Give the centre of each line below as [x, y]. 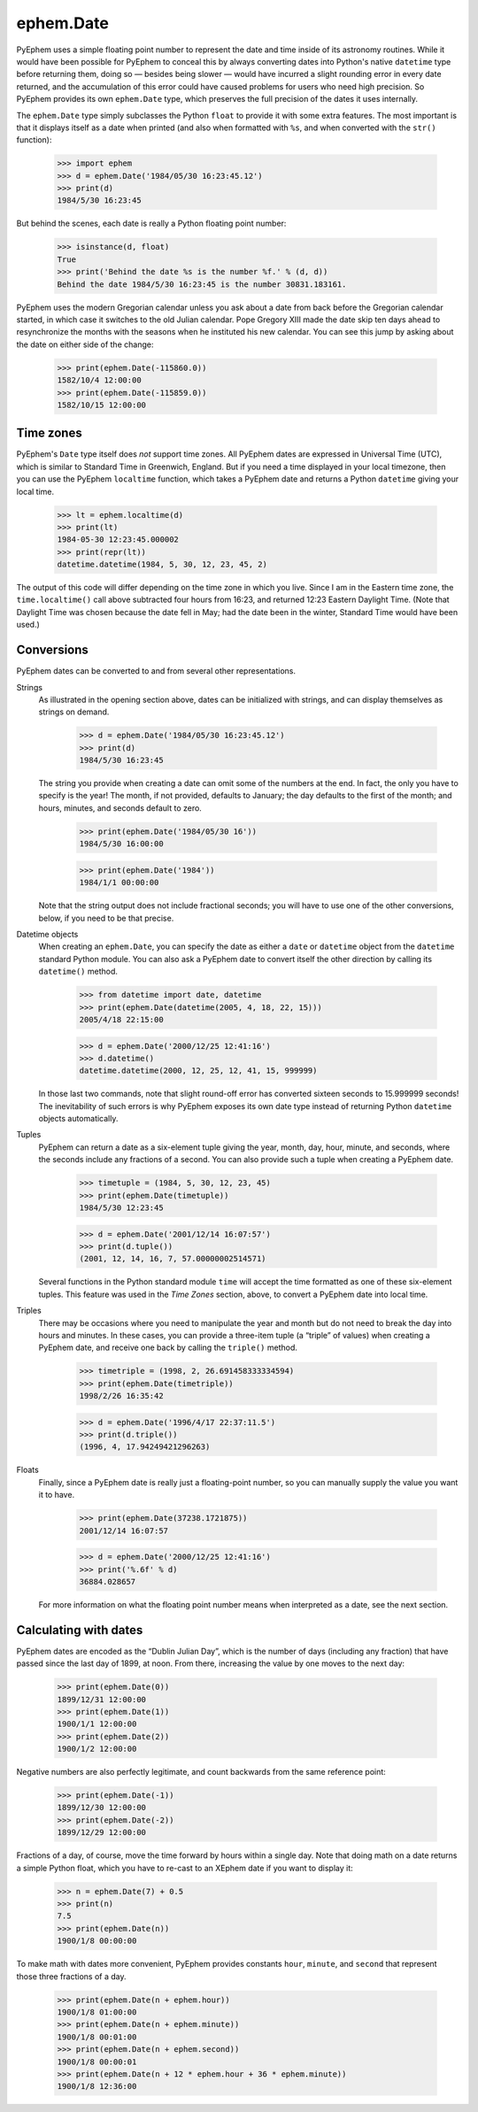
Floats [27, 1470]
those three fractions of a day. [72, 1976]
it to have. [57, 1495]
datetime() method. [78, 971]
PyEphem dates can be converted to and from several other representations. [156, 671]
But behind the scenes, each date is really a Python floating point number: [151, 224]
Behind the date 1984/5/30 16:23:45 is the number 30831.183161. [202, 284]
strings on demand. [74, 712]
